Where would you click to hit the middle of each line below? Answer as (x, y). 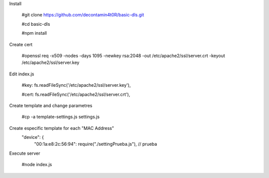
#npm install (34, 33)
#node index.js (37, 165)
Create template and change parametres (51, 105)
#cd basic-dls (36, 24)
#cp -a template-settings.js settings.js (61, 117)
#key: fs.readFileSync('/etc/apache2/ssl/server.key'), (76, 85)
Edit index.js (22, 74)
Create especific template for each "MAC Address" (62, 128)
